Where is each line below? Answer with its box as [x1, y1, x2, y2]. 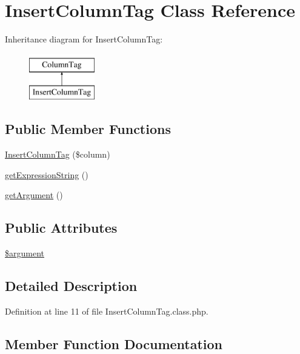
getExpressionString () [5, 168, 88, 181]
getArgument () [5, 189, 63, 201]
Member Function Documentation [5, 334, 223, 353]
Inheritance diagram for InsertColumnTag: [5, 33, 163, 45]
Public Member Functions [5, 119, 171, 138]
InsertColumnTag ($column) [5, 148, 110, 161]
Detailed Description [5, 276, 138, 295]
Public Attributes [5, 218, 118, 237]
